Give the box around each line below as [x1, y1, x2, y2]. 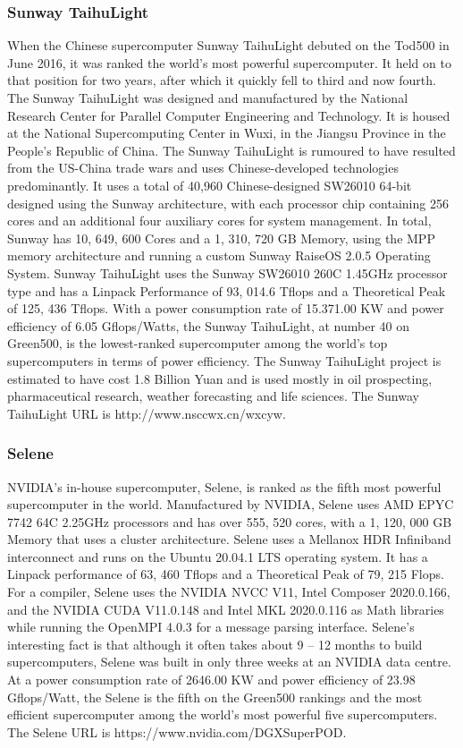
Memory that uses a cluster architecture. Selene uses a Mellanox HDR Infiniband [7, 530, 451, 548]
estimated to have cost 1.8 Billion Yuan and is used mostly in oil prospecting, [7, 369, 433, 387]
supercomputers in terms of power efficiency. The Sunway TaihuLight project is [7, 351, 442, 370]
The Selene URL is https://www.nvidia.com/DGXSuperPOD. [7, 722, 347, 741]
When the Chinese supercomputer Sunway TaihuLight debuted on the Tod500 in [7, 36, 450, 55]
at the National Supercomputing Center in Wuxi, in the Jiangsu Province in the [7, 123, 446, 142]
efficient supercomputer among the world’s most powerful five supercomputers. [7, 705, 438, 724]
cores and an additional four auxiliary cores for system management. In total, [7, 211, 432, 230]
